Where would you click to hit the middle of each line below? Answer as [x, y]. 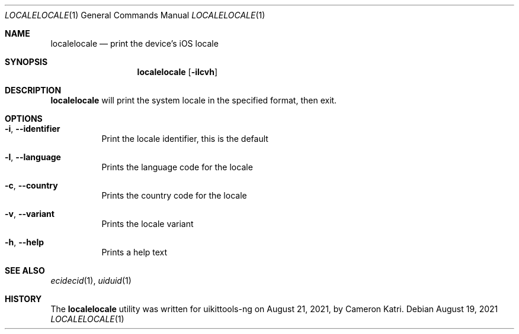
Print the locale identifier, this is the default [185, 139]
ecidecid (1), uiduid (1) [91, 281]
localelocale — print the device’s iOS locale [134, 43]
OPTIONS [24, 119]
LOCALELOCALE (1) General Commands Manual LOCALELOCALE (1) [135, 15]
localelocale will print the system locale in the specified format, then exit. [194, 100]
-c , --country [31, 185]
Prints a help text [134, 252]
